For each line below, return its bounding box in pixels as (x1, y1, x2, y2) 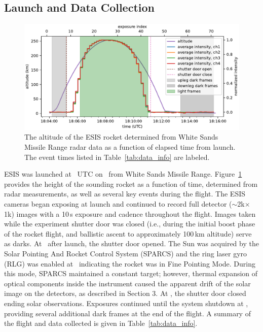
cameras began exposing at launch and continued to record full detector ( (4, 198, 232, 209)
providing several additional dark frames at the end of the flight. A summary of (4, 308, 251, 318)
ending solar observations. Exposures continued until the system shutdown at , (4, 297, 248, 308)
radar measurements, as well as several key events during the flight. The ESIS (4, 188, 246, 199)
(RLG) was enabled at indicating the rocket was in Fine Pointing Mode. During (4, 258, 255, 269)
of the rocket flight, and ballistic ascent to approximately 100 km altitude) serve (4, 228, 252, 239)
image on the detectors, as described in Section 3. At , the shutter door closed (4, 288, 246, 298)
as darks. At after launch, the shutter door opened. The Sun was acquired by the (4, 238, 259, 249)
